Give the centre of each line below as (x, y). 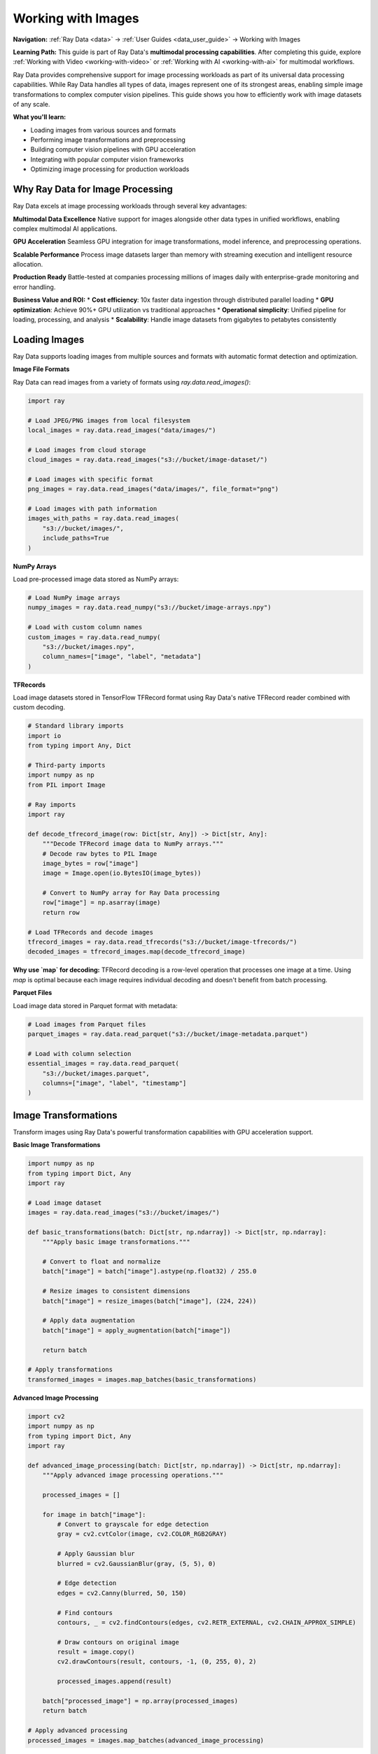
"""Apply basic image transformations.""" (116, 1242)
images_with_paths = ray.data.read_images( (104, 518)
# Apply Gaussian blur (96, 1554)
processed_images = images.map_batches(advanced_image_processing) (146, 1740)
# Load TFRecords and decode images (91, 932)
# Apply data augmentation (89, 1320)
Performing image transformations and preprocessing (108, 140)
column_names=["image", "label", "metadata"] (122, 657)
